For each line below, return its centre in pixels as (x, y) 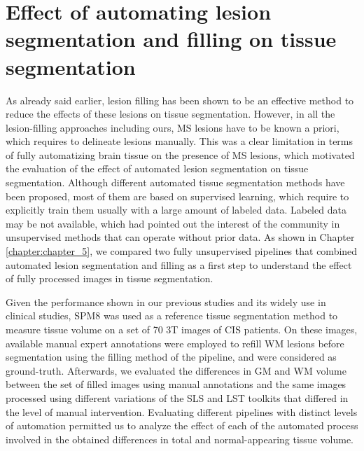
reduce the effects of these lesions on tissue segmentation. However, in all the (170, 114)
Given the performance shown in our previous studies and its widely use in (166, 301)
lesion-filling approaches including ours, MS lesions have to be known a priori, (173, 127)
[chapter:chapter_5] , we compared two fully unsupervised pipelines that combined (182, 251)
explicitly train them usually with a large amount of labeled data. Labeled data (176, 210)
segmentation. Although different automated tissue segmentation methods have (175, 182)
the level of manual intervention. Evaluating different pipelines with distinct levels (182, 411)
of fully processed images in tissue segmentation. (110, 278)
